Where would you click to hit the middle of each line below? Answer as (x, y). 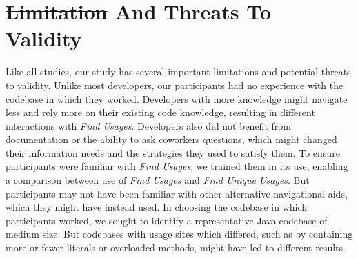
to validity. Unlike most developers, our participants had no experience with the (175, 85)
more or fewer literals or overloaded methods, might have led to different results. (176, 248)
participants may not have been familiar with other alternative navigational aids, (177, 193)
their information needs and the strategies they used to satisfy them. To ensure (173, 152)
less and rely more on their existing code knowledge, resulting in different (160, 112)
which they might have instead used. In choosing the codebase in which (157, 207)
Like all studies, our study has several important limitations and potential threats (178, 71)
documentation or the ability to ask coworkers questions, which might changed (171, 139)
